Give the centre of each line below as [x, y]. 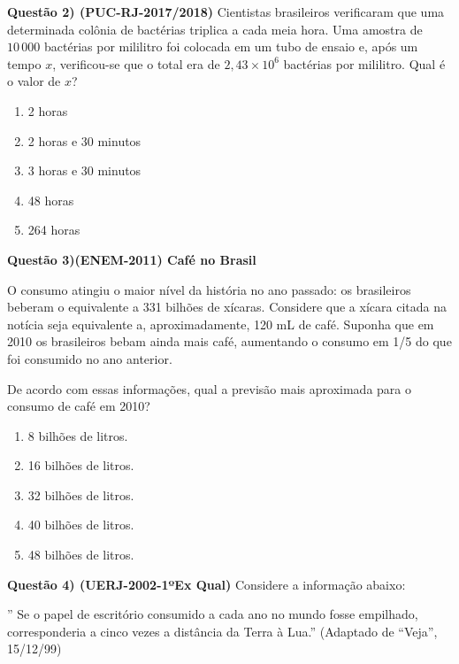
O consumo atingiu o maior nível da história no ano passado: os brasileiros [209, 289]
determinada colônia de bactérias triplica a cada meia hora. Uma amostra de [215, 29]
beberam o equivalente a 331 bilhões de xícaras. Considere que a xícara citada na [227, 307]
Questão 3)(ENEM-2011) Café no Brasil [132, 259]
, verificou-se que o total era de [136, 63]
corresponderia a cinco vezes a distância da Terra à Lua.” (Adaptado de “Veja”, [222, 631]
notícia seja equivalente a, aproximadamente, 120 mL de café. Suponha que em [221, 324]
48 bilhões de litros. [81, 555]
